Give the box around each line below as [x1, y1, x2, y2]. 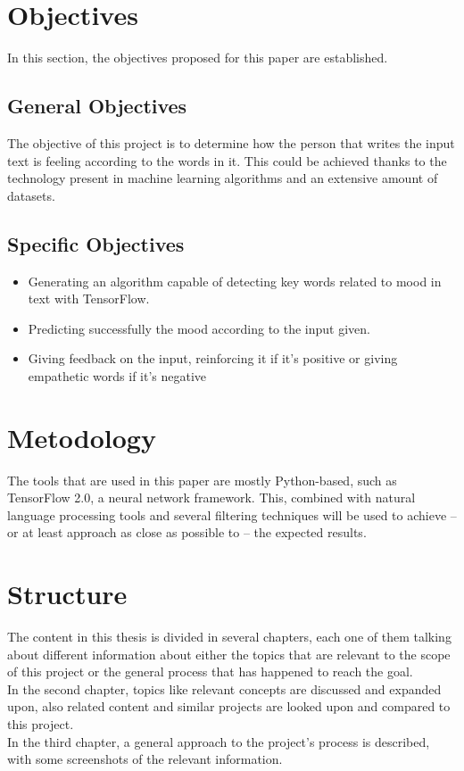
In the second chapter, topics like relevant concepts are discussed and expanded [7, 679, 442, 698]
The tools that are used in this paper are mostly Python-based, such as [7, 470, 397, 489]
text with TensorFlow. [28, 289, 150, 308]
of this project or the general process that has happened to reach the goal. [7, 662, 413, 681]
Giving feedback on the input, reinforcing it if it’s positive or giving [28, 349, 398, 368]
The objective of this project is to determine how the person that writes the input [7, 133, 455, 152]
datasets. [7, 186, 55, 204]
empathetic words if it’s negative [28, 366, 207, 385]
